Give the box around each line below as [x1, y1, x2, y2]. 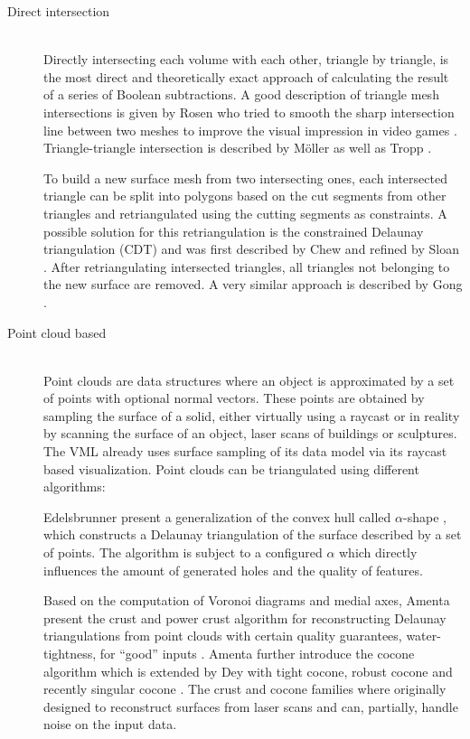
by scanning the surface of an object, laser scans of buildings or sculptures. [43, 424, 457, 443]
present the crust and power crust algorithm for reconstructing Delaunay [43, 608, 446, 627]
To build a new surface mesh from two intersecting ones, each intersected [43, 168, 447, 187]
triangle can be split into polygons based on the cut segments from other [43, 186, 446, 205]
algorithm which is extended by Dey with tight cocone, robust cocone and [43, 661, 453, 680]
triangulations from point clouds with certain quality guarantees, [43, 626, 402, 645]
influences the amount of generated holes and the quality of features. [43, 560, 423, 579]
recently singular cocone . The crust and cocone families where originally [43, 679, 446, 698]
